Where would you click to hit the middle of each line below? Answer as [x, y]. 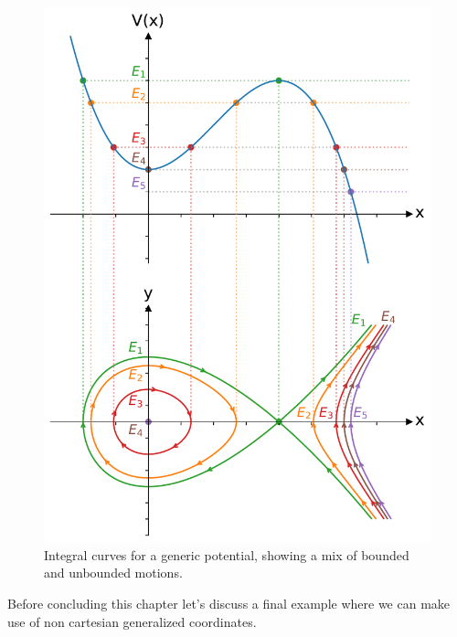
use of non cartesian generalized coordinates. [132, 621]
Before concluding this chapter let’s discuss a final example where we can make [229, 603]
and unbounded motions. [113, 573]
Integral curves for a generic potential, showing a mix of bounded [227, 554]
